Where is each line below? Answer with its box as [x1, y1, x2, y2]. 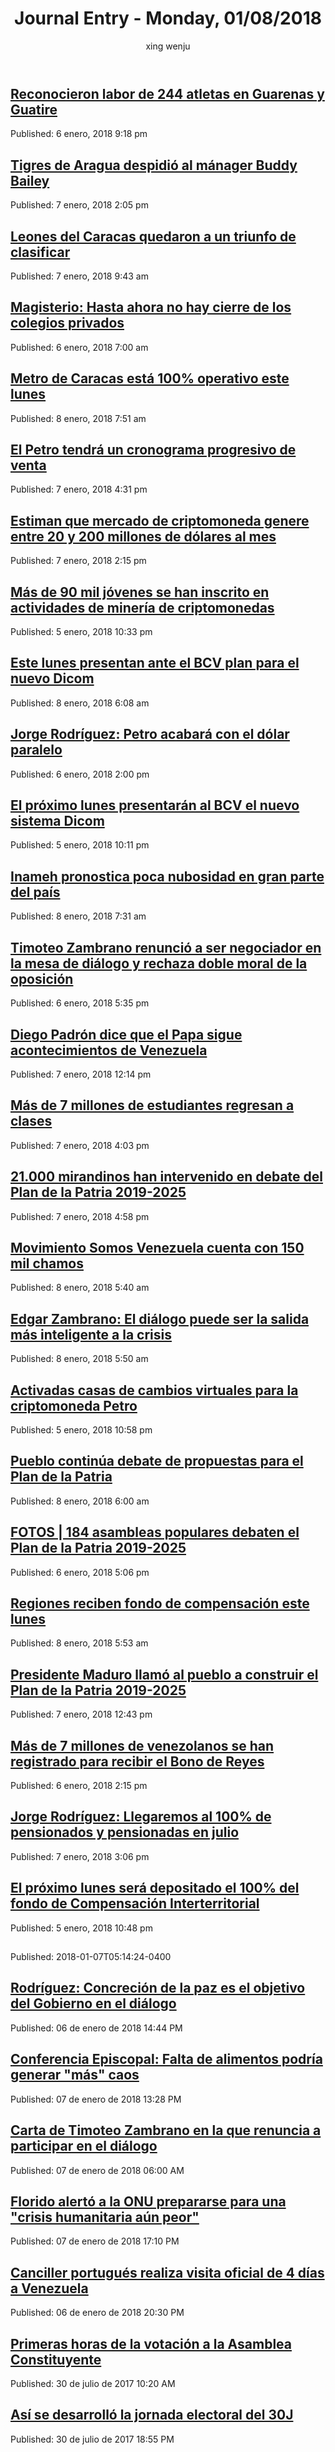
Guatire [10, 101, 58, 118]
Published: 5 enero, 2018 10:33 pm [10, 626, 153, 638]
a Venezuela [10, 2280, 89, 2297]
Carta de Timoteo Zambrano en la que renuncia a [10, 2122, 322, 2139]
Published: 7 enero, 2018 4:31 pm [10, 483, 148, 496]
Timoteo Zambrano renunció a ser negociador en [10, 939, 322, 956]
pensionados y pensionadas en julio [10, 1824, 240, 1841]
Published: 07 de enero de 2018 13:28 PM [10, 2093, 182, 2105]
